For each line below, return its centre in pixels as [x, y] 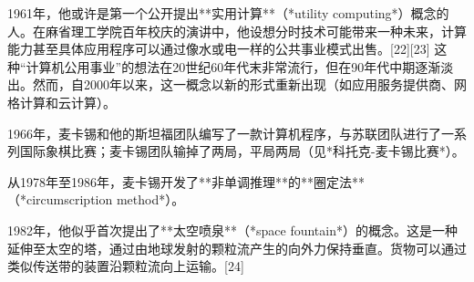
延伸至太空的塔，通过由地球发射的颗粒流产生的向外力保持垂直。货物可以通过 [237, 248]
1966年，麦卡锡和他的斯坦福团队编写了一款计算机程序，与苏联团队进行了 [224, 133]
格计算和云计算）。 [62, 102]
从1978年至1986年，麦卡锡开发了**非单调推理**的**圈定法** [186, 181]
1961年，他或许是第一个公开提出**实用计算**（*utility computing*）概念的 [228, 13]
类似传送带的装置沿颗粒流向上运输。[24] [126, 266]
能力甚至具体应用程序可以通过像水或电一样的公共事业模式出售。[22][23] [219, 49]
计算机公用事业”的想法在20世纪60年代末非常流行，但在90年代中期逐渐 [233, 66]
